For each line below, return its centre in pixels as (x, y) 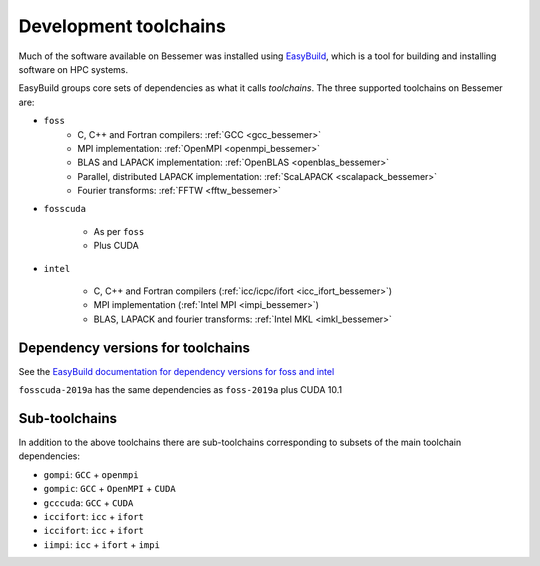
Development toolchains (122, 26)
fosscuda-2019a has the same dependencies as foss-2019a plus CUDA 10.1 (180, 390)
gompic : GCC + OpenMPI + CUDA (109, 489)
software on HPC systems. (73, 69)
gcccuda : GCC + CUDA (88, 502)
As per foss (119, 231)
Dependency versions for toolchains (134, 347)
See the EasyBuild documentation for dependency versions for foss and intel (176, 371)
